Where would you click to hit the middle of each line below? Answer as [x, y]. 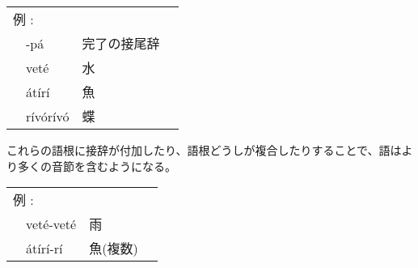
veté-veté [51, 223]
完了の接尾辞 [121, 43]
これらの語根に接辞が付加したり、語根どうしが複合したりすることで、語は [204, 150]
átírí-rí [44, 248]
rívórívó [48, 116]
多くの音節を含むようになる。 [97, 166]
